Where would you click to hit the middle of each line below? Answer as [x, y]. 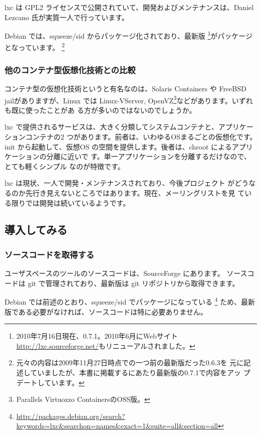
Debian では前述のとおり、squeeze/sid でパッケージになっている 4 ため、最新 [130, 301]
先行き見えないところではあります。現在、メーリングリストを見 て [135, 192]
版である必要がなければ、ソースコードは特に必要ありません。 [106, 311]
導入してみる [36, 230]
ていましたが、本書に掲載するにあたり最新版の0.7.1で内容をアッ [136, 372]
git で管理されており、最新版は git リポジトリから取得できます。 [134, 283]
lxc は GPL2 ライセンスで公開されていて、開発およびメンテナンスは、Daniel [129, 7]
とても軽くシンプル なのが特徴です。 [65, 166]
